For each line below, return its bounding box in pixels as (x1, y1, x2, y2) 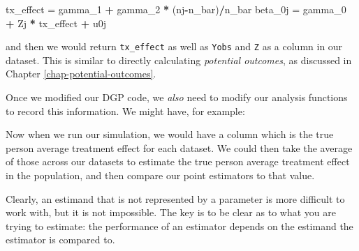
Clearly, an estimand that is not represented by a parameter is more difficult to (6, 191, 345, 206)
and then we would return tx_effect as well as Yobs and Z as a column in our (6, 39, 343, 54)
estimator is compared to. (6, 232, 115, 247)
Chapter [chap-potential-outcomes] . (6, 66, 156, 81)
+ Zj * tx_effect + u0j (6, 15, 106, 30)
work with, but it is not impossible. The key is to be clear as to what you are (6, 205, 336, 220)
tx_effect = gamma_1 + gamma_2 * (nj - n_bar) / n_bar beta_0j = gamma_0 (6, 2, 346, 16)
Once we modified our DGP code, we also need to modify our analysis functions (6, 90, 348, 105)
